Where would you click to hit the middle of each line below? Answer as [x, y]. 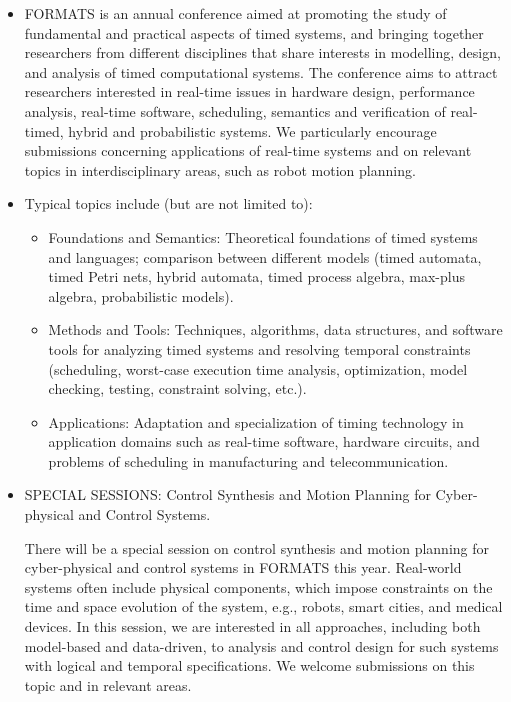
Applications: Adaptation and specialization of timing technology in [256, 421]
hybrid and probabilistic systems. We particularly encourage [252, 130]
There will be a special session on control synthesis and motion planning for [257, 547]
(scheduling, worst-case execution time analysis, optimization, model [258, 368]
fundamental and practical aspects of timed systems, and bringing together [254, 32]
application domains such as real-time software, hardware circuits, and [264, 441]
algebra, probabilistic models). [141, 295]
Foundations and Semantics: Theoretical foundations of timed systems [263, 236]
